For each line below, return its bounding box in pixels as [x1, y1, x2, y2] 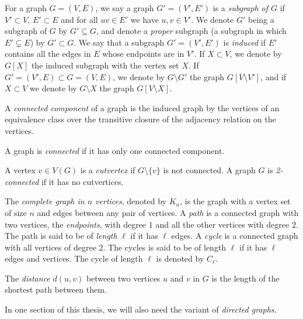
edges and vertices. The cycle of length [5, 252, 143, 265]
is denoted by [156, 252, 204, 265]
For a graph [5, 2, 47, 13]
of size [5, 206, 27, 218]
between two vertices [86, 272, 161, 284]
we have [130, 13, 159, 25]
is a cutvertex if [80, 164, 135, 176]
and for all [61, 13, 98, 25]
